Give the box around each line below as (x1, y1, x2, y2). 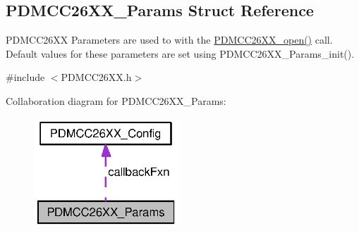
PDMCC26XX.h (61, 70, 132, 84)
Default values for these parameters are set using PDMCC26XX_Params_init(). (6, 46, 355, 61)
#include (6, 70, 45, 84)
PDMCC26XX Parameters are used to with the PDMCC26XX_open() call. (6, 32, 333, 47)
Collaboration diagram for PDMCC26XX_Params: (6, 93, 226, 108)
